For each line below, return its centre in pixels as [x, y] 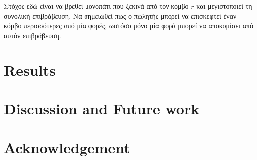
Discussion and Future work [102, 108]
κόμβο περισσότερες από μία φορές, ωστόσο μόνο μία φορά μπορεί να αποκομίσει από [129, 26]
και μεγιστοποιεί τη [224, 6]
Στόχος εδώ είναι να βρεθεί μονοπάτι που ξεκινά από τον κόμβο [96, 6]
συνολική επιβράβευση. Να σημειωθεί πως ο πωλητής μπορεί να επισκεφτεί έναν [120, 16]
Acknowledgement [67, 147]
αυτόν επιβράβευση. [33, 35]
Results [30, 69]
